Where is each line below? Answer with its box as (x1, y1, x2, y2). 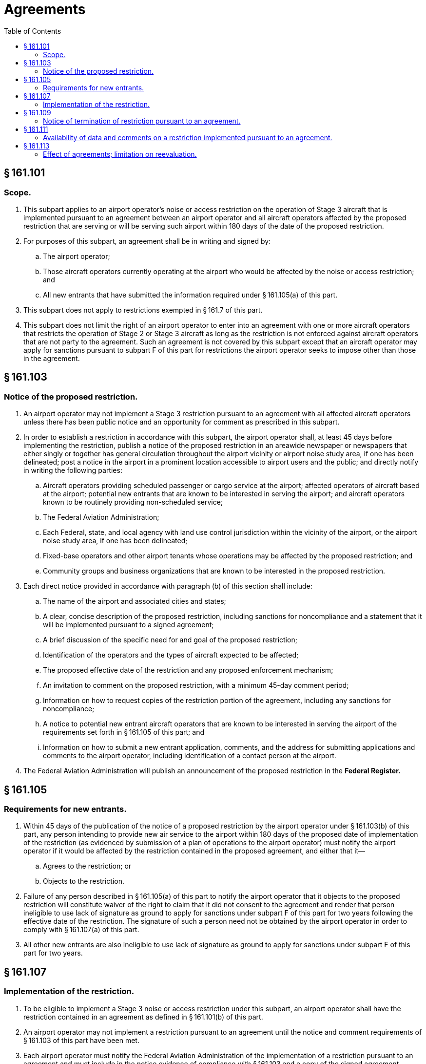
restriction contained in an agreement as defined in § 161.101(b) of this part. (23, 1012, 263, 1021)
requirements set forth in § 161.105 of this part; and (43, 728, 204, 737)
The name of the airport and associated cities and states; (43, 597, 226, 606)
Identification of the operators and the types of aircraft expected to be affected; (43, 651, 299, 660)
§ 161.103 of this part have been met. (23, 1036, 139, 1044)
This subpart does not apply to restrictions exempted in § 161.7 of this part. (23, 305, 263, 314)
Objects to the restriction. (43, 877, 124, 886)
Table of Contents (4, 26, 61, 35)
